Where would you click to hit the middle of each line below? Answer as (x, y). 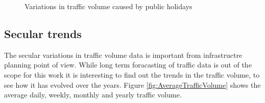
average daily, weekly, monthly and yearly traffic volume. (93, 95)
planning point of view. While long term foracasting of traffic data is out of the (128, 65)
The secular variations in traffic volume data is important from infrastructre (123, 55)
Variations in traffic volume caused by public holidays (109, 6)
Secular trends (43, 33)
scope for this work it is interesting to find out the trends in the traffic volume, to (132, 74)
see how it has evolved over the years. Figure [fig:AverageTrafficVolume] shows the (132, 84)
